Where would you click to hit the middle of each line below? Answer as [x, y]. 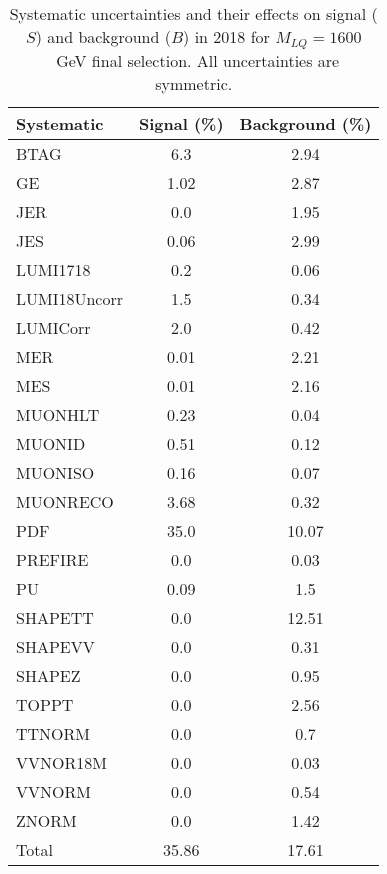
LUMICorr [53, 327]
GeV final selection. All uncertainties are [198, 60]
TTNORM [53, 733]
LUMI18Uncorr [69, 298]
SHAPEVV [55, 646]
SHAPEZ [48, 675]
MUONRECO [65, 501]
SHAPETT [55, 617]
